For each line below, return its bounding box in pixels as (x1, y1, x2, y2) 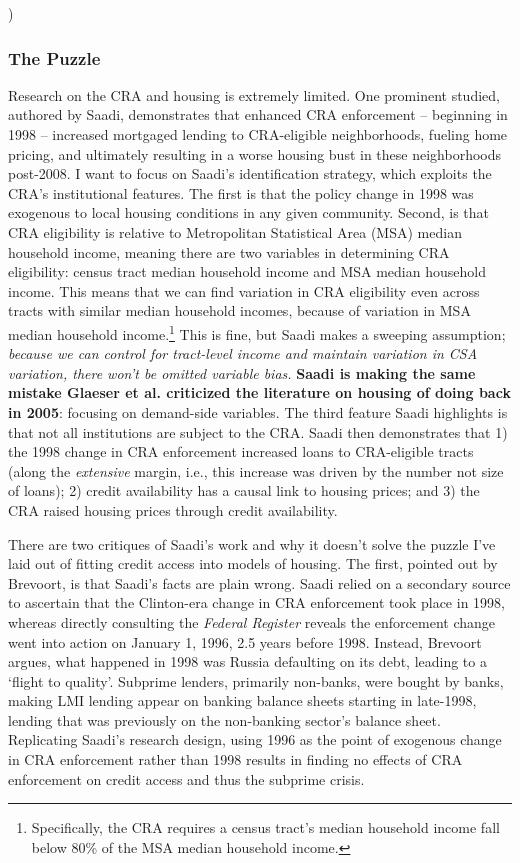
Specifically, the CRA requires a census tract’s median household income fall (31, 817, 500, 838)
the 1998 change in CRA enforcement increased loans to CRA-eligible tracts (8, 441, 474, 462)
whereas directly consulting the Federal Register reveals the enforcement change (8, 611, 496, 632)
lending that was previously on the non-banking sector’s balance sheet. (8, 709, 441, 730)
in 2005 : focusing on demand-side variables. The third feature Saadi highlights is (8, 401, 508, 422)
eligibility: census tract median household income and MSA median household (8, 261, 486, 282)
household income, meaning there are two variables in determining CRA (8, 241, 450, 262)
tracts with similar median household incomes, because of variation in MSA (8, 300, 471, 321)
